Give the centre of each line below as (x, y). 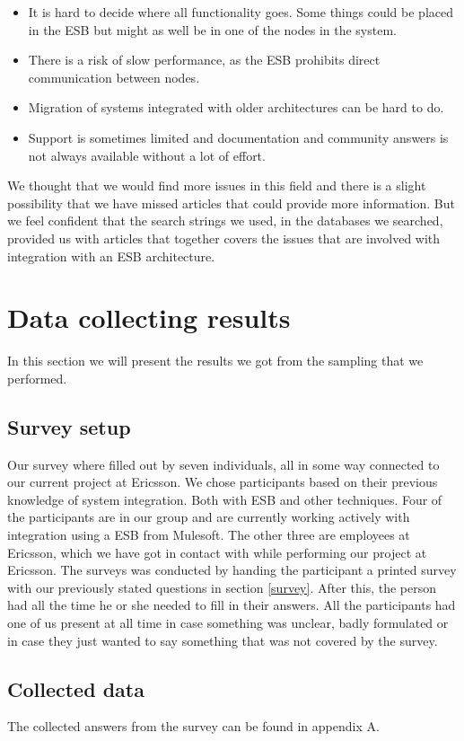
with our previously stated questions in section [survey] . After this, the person (222, 587)
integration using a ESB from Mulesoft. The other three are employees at (209, 535)
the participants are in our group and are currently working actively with (209, 517)
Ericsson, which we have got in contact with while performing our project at (217, 552)
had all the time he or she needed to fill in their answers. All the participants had (232, 605)
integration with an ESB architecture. (111, 256)
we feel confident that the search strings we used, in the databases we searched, (225, 221)
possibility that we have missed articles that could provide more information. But (231, 203)
